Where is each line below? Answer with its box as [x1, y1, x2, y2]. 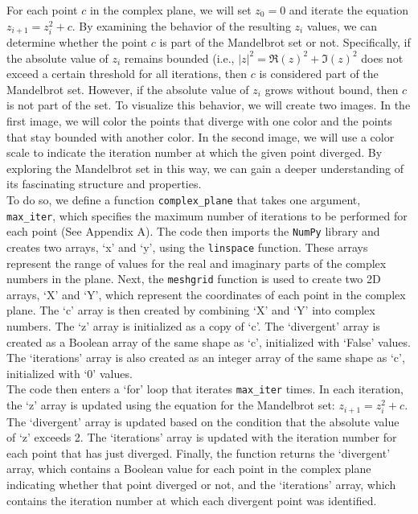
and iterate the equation [289, 2, 409, 18]
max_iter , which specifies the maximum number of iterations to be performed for [6, 207, 408, 224]
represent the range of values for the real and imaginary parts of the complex [6, 254, 387, 271]
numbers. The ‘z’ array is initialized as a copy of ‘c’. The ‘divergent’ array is [6, 318, 380, 335]
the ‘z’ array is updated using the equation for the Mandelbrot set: [6, 397, 335, 413]
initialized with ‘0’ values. [6, 364, 133, 381]
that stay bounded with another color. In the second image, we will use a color [6, 128, 395, 145]
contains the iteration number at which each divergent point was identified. [6, 491, 377, 508]
